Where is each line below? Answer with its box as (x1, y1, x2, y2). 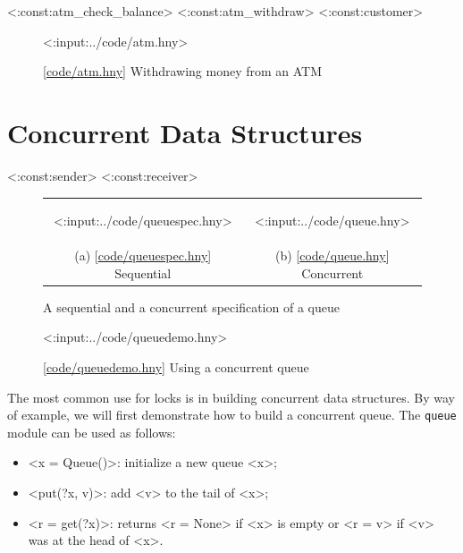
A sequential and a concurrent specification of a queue (43, 297, 340, 316)
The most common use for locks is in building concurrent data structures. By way (7, 387, 455, 406)
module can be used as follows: (7, 422, 176, 441)
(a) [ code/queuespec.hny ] (74, 246, 212, 265)
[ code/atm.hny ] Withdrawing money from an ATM (43, 62, 323, 81)
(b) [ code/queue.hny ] (274, 246, 390, 265)
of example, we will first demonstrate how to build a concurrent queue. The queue (7, 405, 457, 424)
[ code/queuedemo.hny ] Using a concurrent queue (43, 357, 309, 376)
